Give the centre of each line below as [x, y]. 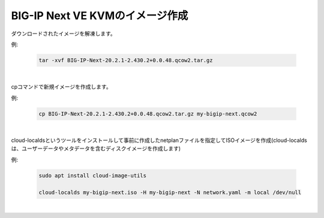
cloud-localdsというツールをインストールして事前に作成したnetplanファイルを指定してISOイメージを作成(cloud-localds [159, 140]
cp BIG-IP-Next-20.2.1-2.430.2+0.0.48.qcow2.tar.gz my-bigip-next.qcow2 [148, 113]
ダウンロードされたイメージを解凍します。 [64, 34]
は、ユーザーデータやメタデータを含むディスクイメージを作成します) [96, 149]
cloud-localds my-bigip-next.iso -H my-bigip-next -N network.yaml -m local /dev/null [170, 192]
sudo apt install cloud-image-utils [93, 175]
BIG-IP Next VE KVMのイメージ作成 [100, 16]
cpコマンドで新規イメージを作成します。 [61, 87]
